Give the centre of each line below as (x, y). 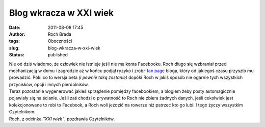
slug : (14, 48)
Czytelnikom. (22, 112)
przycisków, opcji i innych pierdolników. (49, 84)
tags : (14, 41)
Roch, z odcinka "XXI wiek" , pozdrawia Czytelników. (62, 119)
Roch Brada (60, 34)
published (58, 55)
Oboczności (60, 41)
